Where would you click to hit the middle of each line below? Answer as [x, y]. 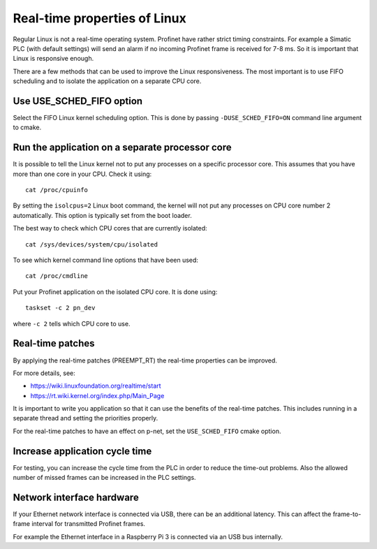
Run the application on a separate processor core [122, 148]
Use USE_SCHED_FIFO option [78, 101]
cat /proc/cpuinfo [57, 190]
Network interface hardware [76, 497]
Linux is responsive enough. [53, 59]
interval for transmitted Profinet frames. [89, 524]
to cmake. [27, 127]
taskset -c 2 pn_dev [60, 308]
